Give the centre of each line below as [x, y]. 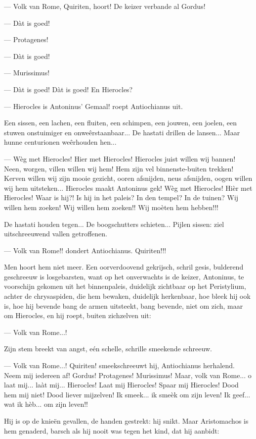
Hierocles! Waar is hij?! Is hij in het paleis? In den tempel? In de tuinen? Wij [121, 197]
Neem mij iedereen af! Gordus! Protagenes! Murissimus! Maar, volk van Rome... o [128, 375]
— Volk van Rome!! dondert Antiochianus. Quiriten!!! [85, 250]
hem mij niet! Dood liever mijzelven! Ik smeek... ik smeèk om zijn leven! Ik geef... [127, 394]
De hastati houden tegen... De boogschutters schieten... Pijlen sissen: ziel [114, 224]
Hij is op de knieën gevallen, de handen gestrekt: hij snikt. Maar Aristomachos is [126, 421]
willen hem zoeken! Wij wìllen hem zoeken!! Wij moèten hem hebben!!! [111, 207]
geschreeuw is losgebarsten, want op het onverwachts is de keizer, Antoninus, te [124, 276]
